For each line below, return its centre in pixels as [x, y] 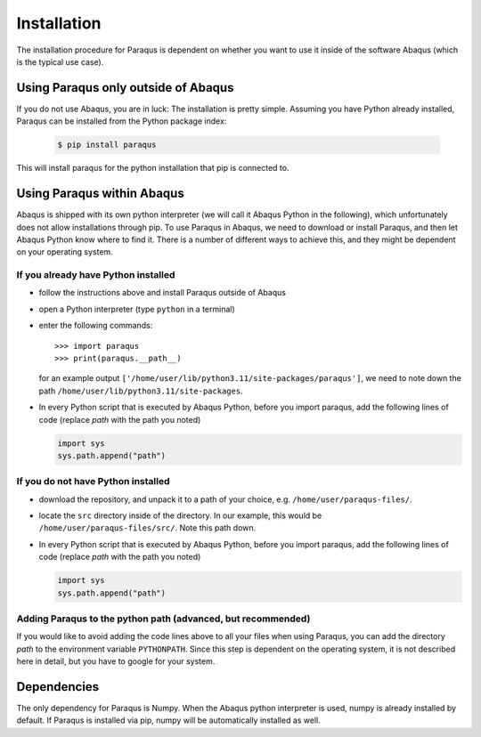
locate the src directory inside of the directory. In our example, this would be [180, 515]
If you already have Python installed [96, 275]
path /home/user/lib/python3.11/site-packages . [141, 391]
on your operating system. [65, 252]
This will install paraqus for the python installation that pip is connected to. [153, 168]
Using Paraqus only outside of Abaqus [125, 88]
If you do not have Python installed [93, 482]
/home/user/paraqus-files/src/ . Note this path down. [147, 528]
